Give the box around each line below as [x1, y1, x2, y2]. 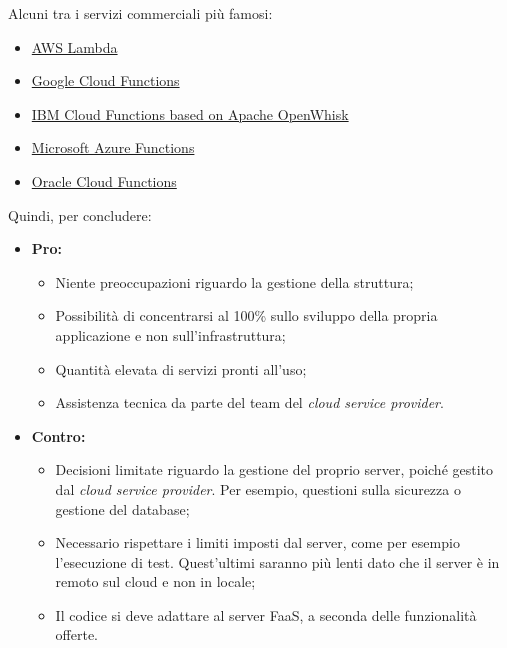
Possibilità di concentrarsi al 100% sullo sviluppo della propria [55, 305, 438, 326]
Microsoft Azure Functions [31, 137, 195, 158]
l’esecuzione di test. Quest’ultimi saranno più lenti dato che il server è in [55, 551, 500, 572]
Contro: [31, 425, 86, 446]
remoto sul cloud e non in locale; [55, 571, 256, 592]
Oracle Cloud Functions [31, 170, 177, 191]
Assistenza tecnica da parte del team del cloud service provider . [55, 392, 444, 413]
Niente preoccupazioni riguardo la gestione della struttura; [55, 271, 414, 292]
